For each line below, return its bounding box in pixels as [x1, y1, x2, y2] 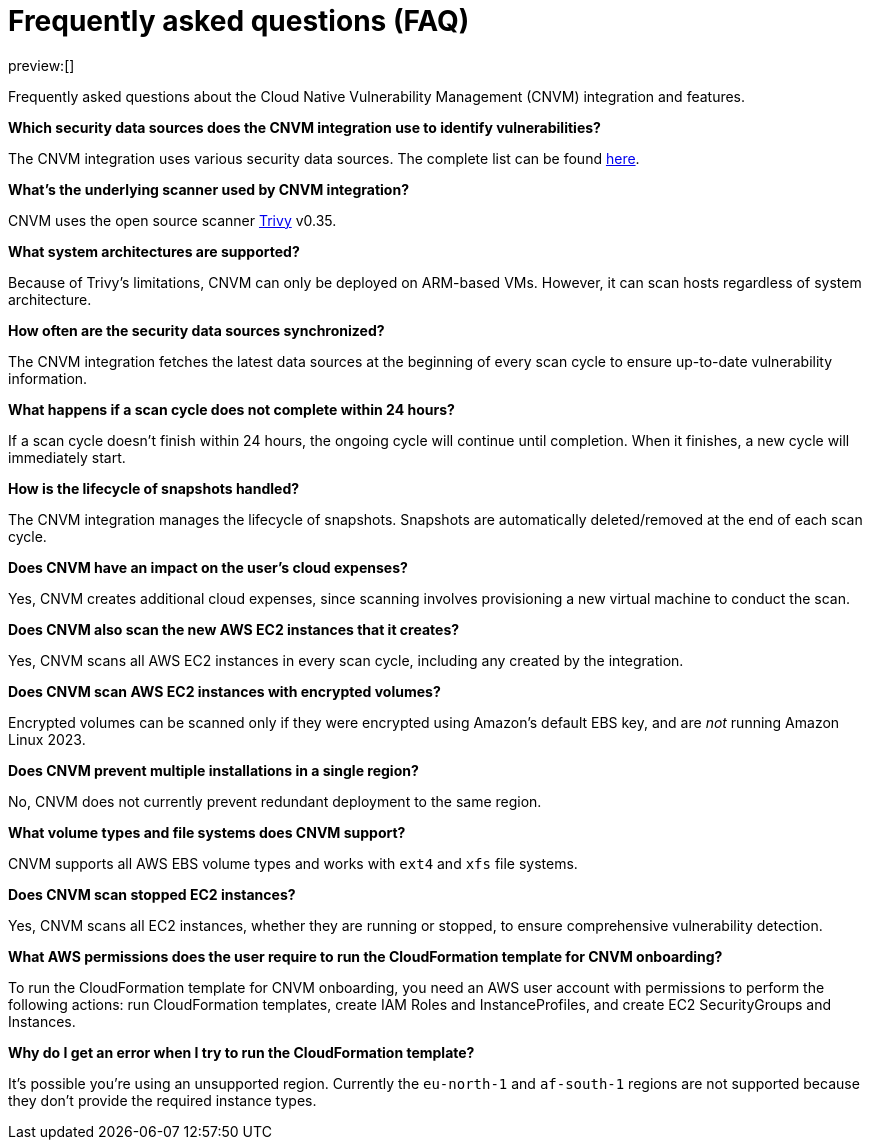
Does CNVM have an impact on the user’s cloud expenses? [8, 558, 408, 576]
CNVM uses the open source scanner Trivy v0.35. [8, 211, 337, 229]
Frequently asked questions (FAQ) [8, 4, 470, 38]
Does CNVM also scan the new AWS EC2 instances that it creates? [8, 620, 460, 638]
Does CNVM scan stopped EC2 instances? [8, 885, 296, 903]
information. [8, 369, 88, 387]
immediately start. [8, 448, 126, 466]
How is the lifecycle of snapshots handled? [8, 479, 300, 497]
